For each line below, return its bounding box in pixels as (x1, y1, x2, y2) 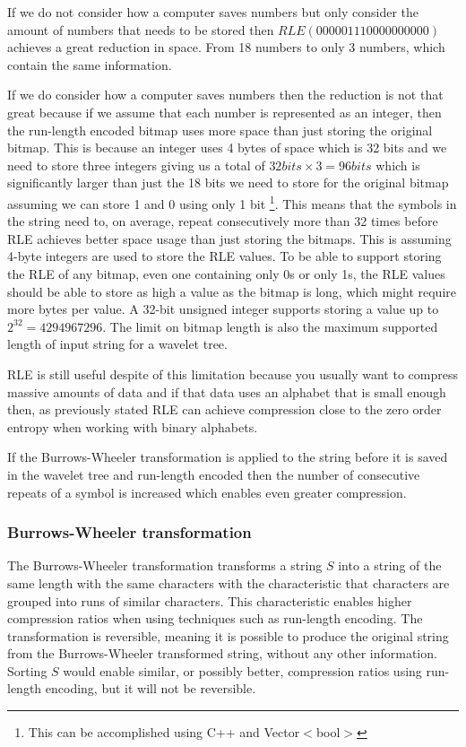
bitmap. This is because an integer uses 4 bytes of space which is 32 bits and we (7, 138, 447, 157)
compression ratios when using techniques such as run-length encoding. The (7, 609, 423, 628)
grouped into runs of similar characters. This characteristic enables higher (7, 591, 412, 610)
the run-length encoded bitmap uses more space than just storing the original (7, 120, 433, 139)
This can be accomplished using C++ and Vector (28, 723, 300, 742)
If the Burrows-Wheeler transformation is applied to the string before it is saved (7, 447, 448, 466)
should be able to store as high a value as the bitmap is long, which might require (7, 282, 456, 300)
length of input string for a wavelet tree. (7, 334, 228, 353)
